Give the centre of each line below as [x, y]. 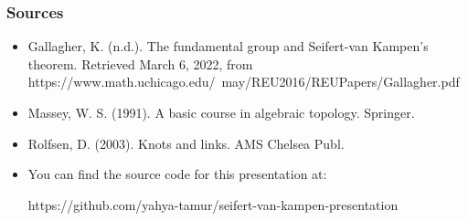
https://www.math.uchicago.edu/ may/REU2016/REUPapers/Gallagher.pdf [244, 82]
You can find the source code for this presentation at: [177, 174]
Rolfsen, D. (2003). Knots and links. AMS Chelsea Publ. [186, 143]
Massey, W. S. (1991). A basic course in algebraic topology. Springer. [221, 112]
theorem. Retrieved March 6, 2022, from [140, 63]
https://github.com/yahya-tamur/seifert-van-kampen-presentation [213, 204]
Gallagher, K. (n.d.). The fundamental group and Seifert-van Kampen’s [228, 46]
